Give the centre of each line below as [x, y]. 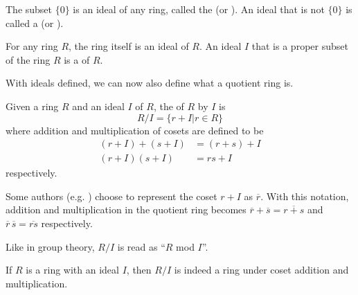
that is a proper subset [300, 46]
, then [139, 270]
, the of [169, 106]
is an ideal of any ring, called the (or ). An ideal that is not [199, 9]
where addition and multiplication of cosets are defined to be [135, 130]
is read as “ [141, 246]
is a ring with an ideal [72, 270]
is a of [77, 59]
